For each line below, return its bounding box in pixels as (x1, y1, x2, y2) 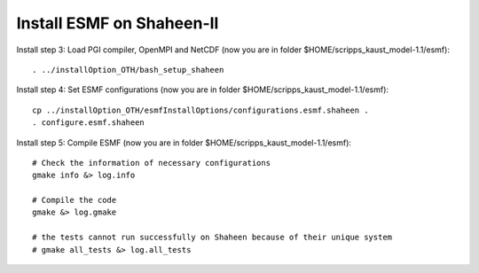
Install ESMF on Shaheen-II (16, 13, 219, 33)
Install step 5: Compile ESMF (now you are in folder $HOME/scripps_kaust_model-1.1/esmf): (16, 137, 352, 148)
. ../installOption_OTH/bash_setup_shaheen (32, 65, 224, 74)
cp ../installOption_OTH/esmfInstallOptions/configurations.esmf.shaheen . (32, 105, 369, 115)
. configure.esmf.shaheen (32, 118, 145, 128)
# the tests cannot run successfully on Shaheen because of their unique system (32, 232, 393, 243)
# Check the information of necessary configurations (32, 158, 271, 168)
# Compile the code (32, 195, 117, 206)
